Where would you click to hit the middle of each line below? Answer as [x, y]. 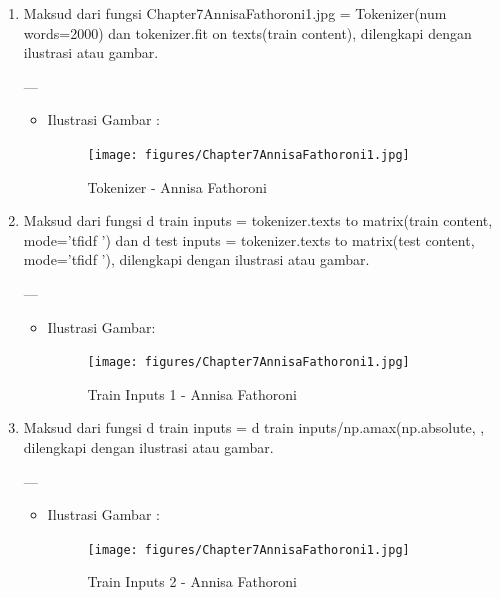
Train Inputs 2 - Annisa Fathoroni [192, 581]
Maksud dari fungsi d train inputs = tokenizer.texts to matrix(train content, [258, 220]
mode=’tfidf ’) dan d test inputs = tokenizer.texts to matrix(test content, [249, 239]
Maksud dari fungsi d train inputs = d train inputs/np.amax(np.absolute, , [254, 427]
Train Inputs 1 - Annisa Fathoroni [192, 393]
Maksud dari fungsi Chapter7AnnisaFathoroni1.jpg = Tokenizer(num [235, 13]
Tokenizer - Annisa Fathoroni [177, 186]
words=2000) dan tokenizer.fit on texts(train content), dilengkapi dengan [247, 32]
